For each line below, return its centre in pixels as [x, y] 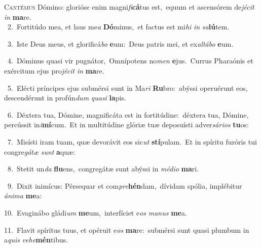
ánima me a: [23, 196]
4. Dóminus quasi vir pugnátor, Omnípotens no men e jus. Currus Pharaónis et [130, 61]
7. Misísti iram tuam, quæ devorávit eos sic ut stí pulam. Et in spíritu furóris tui [132, 141]
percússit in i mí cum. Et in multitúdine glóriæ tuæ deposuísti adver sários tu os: [126, 125]
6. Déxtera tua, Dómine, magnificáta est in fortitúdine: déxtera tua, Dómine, [128, 114]
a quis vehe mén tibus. [36, 240]
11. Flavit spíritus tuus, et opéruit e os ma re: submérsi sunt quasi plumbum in [127, 229]
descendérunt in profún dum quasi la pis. [65, 98]
